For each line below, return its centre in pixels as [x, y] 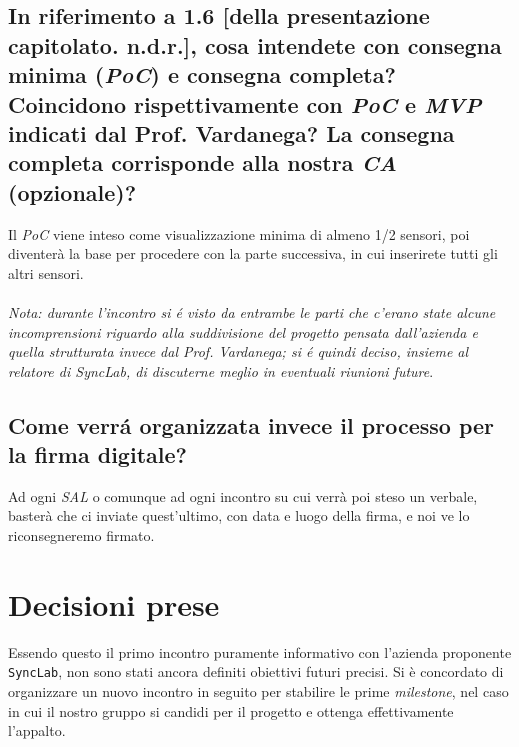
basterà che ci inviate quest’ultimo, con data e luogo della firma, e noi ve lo [239, 515]
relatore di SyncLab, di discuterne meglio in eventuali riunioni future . [221, 370]
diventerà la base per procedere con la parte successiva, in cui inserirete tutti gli [253, 253]
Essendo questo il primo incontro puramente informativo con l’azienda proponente [260, 651]
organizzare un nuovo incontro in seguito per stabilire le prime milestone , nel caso [258, 691]
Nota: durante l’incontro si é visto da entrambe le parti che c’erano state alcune [252, 311]
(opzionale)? [72, 191]
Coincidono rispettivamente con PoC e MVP [245, 103]
